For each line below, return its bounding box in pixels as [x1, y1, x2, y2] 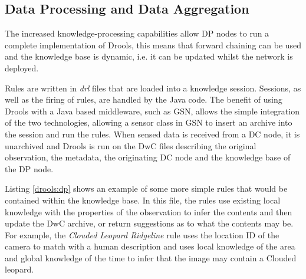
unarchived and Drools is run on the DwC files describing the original [5, 139, 256, 152]
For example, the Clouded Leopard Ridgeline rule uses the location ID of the [5, 228, 279, 241]
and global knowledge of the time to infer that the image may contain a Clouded [5, 251, 297, 264]
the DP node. [5, 162, 54, 175]
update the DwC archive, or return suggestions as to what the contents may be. [5, 217, 294, 229]
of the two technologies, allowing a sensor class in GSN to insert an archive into [5, 116, 292, 129]
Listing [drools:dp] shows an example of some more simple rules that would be [5, 182, 288, 195]
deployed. [5, 61, 39, 74]
